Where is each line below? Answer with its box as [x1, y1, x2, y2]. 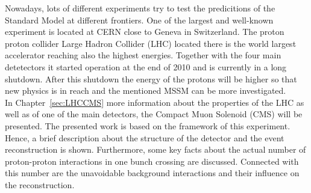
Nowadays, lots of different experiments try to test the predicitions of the [5, 2, 275, 14]
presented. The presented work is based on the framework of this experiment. [5, 119, 291, 132]
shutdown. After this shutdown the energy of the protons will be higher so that [5, 72, 297, 85]
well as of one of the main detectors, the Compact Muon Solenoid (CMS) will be [5, 108, 303, 120]
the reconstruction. [5, 178, 75, 191]
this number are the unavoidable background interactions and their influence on [5, 167, 300, 179]
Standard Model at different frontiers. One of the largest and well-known [5, 13, 274, 26]
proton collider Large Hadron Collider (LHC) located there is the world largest [5, 37, 297, 49]
